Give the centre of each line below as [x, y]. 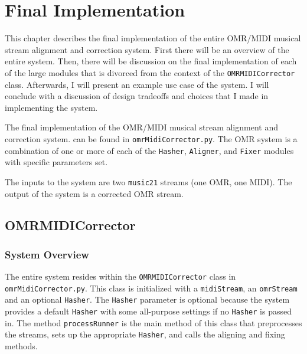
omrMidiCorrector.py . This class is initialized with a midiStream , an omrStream [151, 288]
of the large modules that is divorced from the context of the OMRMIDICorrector [150, 72]
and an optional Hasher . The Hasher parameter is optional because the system [147, 299]
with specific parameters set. [56, 162]
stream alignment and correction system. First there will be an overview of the [147, 49]
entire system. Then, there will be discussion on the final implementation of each [151, 61]
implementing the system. [51, 107]
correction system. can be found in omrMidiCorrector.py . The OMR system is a [151, 138]
